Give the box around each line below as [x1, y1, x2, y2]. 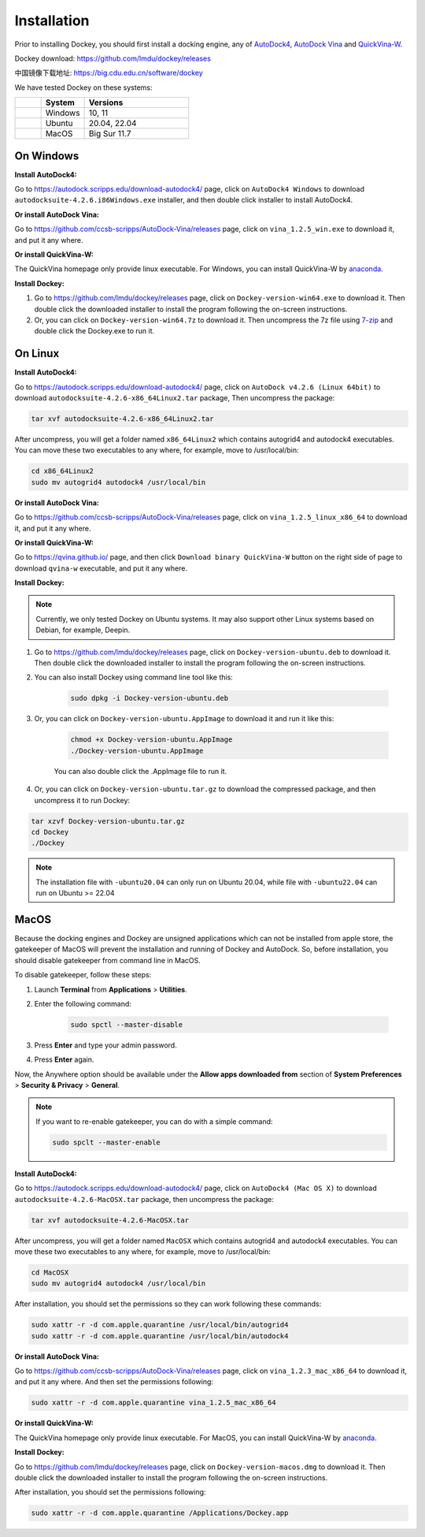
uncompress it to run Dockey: [34, 795, 130, 805]
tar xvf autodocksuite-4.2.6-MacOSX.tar [31, 1215, 189, 1225]
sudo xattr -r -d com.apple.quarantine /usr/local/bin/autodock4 [31, 1331, 289, 1340]
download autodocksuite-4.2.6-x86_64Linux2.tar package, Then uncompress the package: [14, 393, 335, 402]
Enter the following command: [34, 999, 131, 1008]
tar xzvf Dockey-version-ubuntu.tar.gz [31, 817, 185, 825]
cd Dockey [31, 828, 69, 836]
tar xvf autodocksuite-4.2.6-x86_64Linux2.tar [31, 414, 214, 423]
